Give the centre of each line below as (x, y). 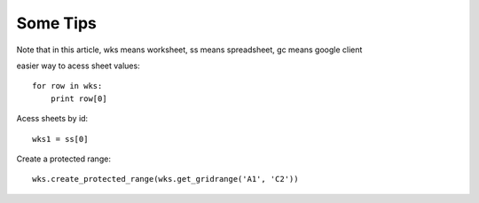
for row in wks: (67, 86)
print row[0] (79, 98)
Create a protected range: (63, 159)
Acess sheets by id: (52, 119)
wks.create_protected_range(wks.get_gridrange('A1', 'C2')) (165, 179)
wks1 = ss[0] (60, 139)
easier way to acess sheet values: (79, 66)
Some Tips (56, 23)
